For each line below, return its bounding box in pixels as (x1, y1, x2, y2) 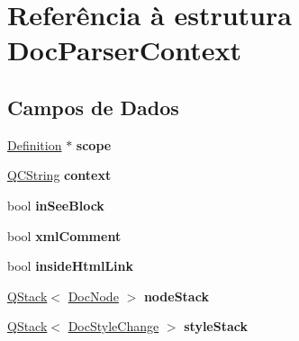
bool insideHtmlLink (7, 256, 134, 275)
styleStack (184, 317, 248, 336)
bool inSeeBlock (7, 195, 104, 214)
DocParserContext (7, 31, 241, 68)
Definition (7, 135, 62, 154)
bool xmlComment (7, 226, 122, 245)
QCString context (7, 166, 112, 184)
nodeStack (143, 286, 209, 305)
